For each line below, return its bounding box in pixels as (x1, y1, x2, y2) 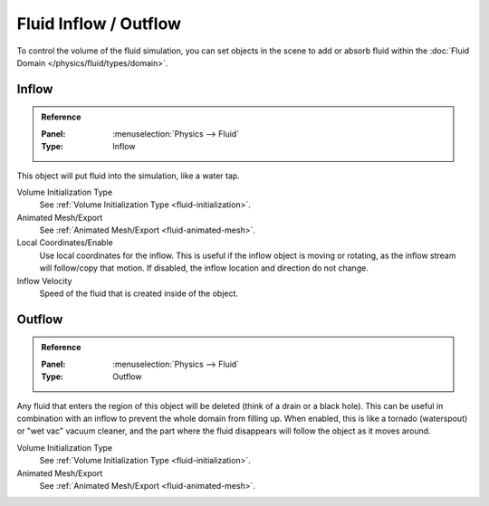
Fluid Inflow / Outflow (16, 14, 181, 33)
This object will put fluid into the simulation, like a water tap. (16, 170, 240, 181)
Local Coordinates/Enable (16, 237, 113, 248)
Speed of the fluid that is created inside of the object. (39, 288, 239, 299)
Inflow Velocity (16, 275, 72, 286)
